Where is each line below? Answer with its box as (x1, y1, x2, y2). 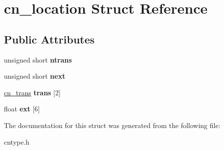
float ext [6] (4, 104, 40, 114)
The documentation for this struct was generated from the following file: (4, 120, 221, 130)
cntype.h (4, 136, 30, 147)
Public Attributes (4, 31, 95, 46)
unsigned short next (4, 71, 66, 81)
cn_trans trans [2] (4, 87, 61, 97)
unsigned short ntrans (4, 54, 72, 64)
